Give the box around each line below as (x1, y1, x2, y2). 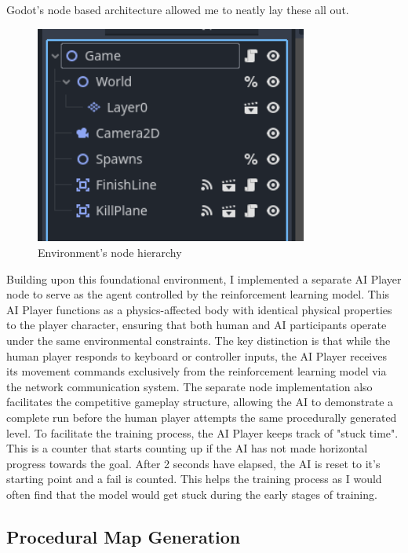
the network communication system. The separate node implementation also (6, 378, 373, 394)
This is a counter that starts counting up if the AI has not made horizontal (6, 440, 368, 456)
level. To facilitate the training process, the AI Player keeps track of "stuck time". (6, 424, 399, 441)
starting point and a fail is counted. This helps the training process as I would (6, 471, 382, 487)
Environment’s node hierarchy (38, 244, 182, 261)
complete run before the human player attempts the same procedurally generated (6, 409, 397, 425)
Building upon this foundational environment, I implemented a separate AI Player (6, 270, 402, 287)
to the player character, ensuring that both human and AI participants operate (6, 317, 387, 333)
